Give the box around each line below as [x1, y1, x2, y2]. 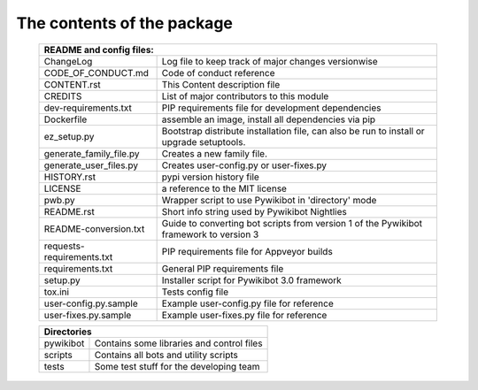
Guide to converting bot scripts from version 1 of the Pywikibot [161, 217, 423, 229]
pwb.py [43, 194, 75, 206]
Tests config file [161, 286, 229, 298]
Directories [43, 325, 92, 338]
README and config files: [43, 43, 154, 56]
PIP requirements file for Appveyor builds [161, 245, 334, 257]
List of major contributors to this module [161, 89, 329, 102]
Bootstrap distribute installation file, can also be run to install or [161, 125, 425, 137]
